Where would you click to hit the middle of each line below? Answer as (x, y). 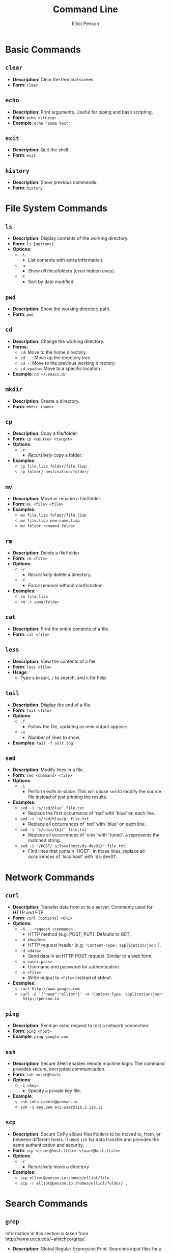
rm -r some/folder (40, 602)
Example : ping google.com (40, 1036)
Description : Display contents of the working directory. (70, 238)
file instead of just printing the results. (68, 797)
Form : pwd (23, 314)
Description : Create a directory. (46, 401)
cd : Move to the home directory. (53, 352)
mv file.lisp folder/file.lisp (53, 515)
